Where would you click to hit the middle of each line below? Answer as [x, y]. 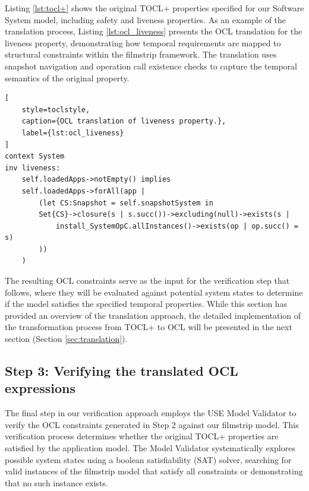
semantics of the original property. [67, 77]
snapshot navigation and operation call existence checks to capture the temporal [151, 66]
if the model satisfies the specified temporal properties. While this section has [146, 304]
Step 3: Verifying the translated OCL [122, 371]
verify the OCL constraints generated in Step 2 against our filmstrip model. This [152, 424]
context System [35, 156]
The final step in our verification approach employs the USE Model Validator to [151, 413]
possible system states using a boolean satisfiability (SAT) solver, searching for [148, 459]
